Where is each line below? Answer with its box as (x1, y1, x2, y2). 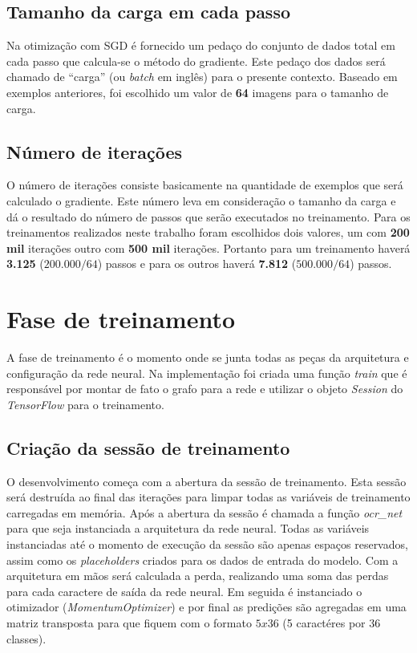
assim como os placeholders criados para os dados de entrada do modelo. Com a (6, 551, 399, 568)
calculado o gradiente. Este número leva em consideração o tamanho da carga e (6, 192, 396, 209)
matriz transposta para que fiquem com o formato (6, 614, 252, 631)
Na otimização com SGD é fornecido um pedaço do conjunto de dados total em (6, 37, 395, 54)
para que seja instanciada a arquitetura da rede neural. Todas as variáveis (6, 520, 370, 537)
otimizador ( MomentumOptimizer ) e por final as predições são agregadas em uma (6, 598, 407, 615)
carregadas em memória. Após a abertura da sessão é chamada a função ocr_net (6, 504, 403, 521)
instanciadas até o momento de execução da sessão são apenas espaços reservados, (6, 536, 408, 553)
